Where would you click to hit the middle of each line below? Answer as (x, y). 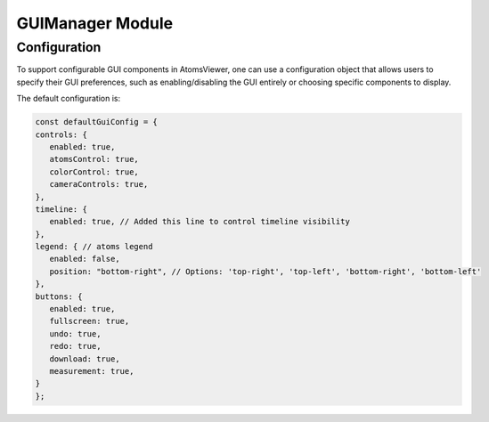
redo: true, (75, 346)
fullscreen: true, (90, 321)
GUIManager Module (95, 23)
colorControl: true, (94, 172)
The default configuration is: (68, 99)
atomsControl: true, (94, 159)
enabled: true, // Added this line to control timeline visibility (200, 222)
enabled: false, (85, 259)
